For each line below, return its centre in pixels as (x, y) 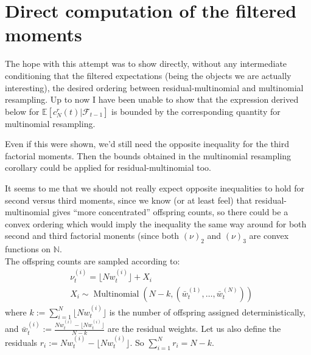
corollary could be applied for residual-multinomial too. (108, 167)
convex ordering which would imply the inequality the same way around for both (156, 223)
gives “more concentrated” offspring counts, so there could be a (170, 212)
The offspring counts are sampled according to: (93, 260)
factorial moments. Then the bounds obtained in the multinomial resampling (148, 155)
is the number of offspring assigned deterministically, (207, 312)
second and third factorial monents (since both (92, 236)
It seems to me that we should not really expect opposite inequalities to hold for (155, 188)
